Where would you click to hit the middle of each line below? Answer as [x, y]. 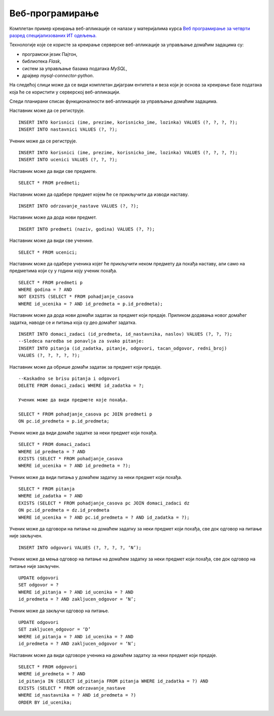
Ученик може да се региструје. [43, 141]
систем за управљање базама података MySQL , [75, 68]
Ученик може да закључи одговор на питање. [59, 611]
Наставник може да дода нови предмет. [53, 217]
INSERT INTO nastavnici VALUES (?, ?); [68, 129]
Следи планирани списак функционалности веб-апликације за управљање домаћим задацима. [113, 101]
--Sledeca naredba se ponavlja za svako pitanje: [81, 341]
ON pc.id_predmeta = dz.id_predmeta [64, 510]
